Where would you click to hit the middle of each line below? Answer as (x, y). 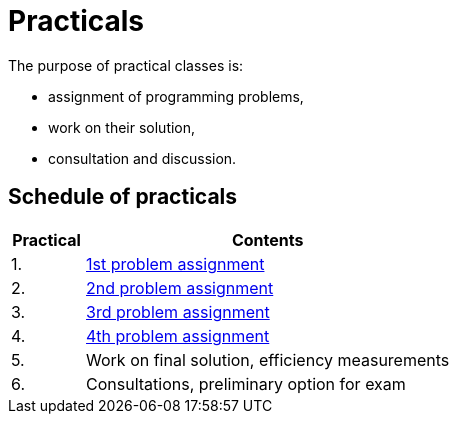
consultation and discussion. (142, 158)
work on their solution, (122, 127)
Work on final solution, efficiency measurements (268, 359)
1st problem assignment (175, 263)
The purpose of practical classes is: (126, 65)
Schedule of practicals (123, 197)
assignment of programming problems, (176, 96)
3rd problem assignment (178, 311)
